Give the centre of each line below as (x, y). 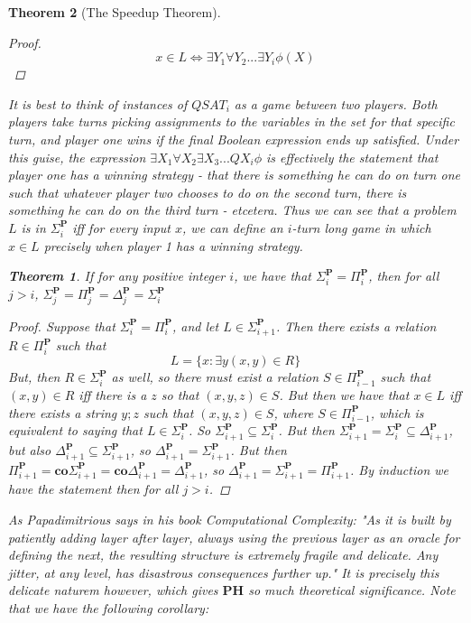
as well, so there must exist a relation (215, 377)
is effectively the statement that (352, 157)
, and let (196, 325)
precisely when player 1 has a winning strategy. (173, 245)
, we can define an (233, 227)
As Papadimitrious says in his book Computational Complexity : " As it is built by (230, 520)
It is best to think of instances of (98, 103)
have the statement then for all (93, 489)
